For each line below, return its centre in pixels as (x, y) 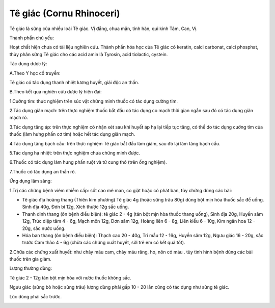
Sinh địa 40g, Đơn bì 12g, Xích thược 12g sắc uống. (76, 207)
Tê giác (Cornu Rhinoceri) (65, 13)
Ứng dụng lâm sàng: (31, 181)
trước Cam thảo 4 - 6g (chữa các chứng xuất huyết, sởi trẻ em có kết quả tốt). (104, 243)
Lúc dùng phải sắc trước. (36, 296)
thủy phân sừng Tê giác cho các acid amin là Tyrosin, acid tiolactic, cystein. (89, 54)
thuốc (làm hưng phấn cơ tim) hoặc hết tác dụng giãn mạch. (72, 134)
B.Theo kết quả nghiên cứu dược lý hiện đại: (56, 92)
